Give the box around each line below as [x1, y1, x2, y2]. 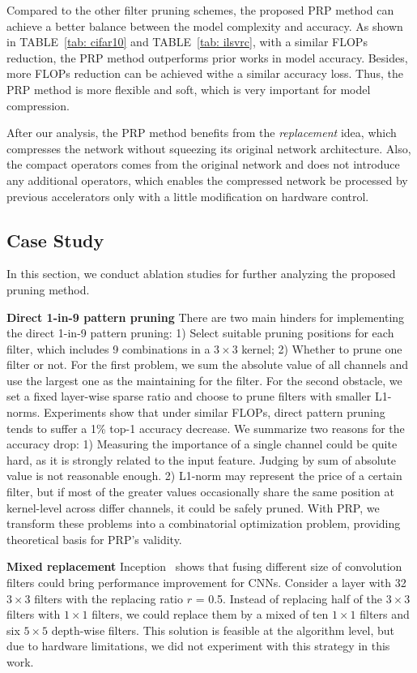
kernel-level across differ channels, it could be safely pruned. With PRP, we [6, 499, 380, 516]
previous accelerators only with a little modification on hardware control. [6, 187, 369, 204]
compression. [6, 96, 70, 114]
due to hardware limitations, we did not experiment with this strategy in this [6, 637, 390, 654]
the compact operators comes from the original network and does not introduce [6, 156, 400, 173]
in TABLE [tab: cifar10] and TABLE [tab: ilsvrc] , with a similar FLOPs [6, 33, 368, 50]
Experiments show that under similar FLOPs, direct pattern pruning [44, 404, 385, 421]
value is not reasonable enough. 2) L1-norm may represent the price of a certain [6, 467, 402, 484]
